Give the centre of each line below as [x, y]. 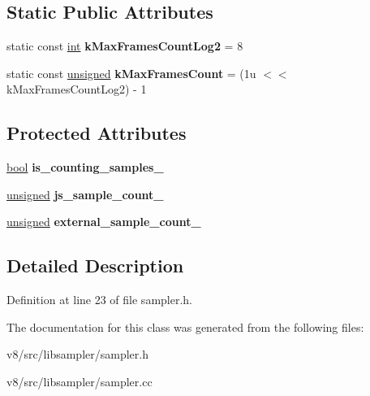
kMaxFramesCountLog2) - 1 [77, 89]
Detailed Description [95, 265]
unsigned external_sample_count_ [104, 222]
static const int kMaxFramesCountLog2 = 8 [125, 46]
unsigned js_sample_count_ [85, 194]
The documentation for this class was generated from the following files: [185, 326]
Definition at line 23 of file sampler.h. [99, 300]
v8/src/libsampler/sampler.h [77, 354]
